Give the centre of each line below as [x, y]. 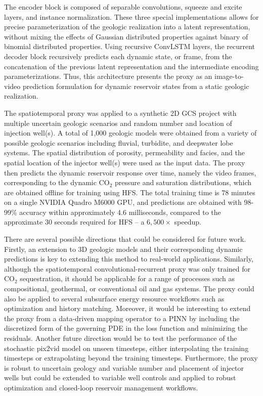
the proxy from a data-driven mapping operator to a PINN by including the [122, 318]
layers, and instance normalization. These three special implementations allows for [131, 16]
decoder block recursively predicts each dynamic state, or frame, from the [118, 56]
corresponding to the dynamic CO [57, 182]
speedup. [188, 222]
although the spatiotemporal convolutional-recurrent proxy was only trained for [127, 268]
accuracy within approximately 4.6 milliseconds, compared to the [120, 212]
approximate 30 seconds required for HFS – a [74, 222]
